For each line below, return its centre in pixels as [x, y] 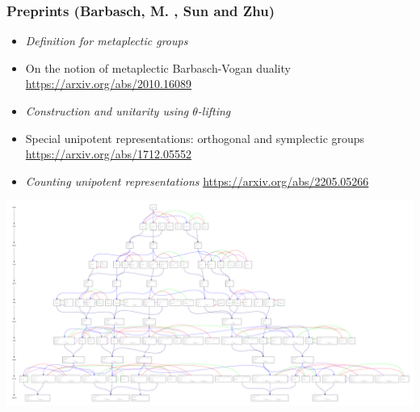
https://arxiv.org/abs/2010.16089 [109, 84]
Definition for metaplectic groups [107, 41]
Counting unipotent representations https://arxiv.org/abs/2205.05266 [197, 181]
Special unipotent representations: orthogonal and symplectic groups [195, 138]
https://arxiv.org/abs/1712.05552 [109, 154]
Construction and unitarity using [107, 111]
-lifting [214, 111]
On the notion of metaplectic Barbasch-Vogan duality [158, 67]
